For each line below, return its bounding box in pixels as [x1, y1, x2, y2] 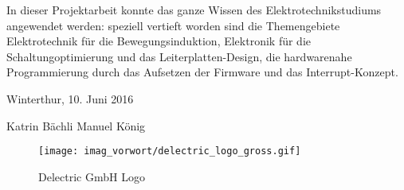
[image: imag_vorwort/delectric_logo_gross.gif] [38, 145, 301, 157]
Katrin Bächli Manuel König [6, 117, 146, 134]
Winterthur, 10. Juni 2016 [6, 90, 134, 107]
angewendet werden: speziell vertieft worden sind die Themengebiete [6, 17, 340, 33]
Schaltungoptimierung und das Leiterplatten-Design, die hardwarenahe [6, 48, 352, 64]
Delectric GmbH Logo [38, 168, 145, 184]
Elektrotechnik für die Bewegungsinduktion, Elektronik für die [6, 33, 312, 49]
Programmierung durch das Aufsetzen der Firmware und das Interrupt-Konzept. [6, 64, 398, 80]
